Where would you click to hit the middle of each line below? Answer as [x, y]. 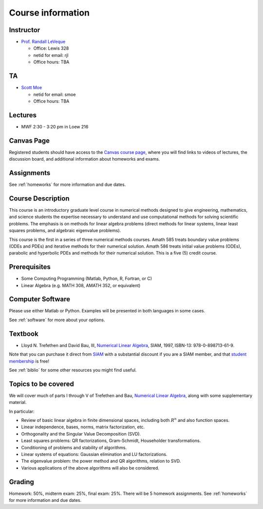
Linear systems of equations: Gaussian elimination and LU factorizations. [94, 454]
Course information [49, 13]
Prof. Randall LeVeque [43, 42]
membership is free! [29, 361]
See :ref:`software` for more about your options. [57, 320]
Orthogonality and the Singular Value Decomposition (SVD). [81, 434]
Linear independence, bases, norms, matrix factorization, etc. [83, 427]
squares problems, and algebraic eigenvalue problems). [65, 231]
